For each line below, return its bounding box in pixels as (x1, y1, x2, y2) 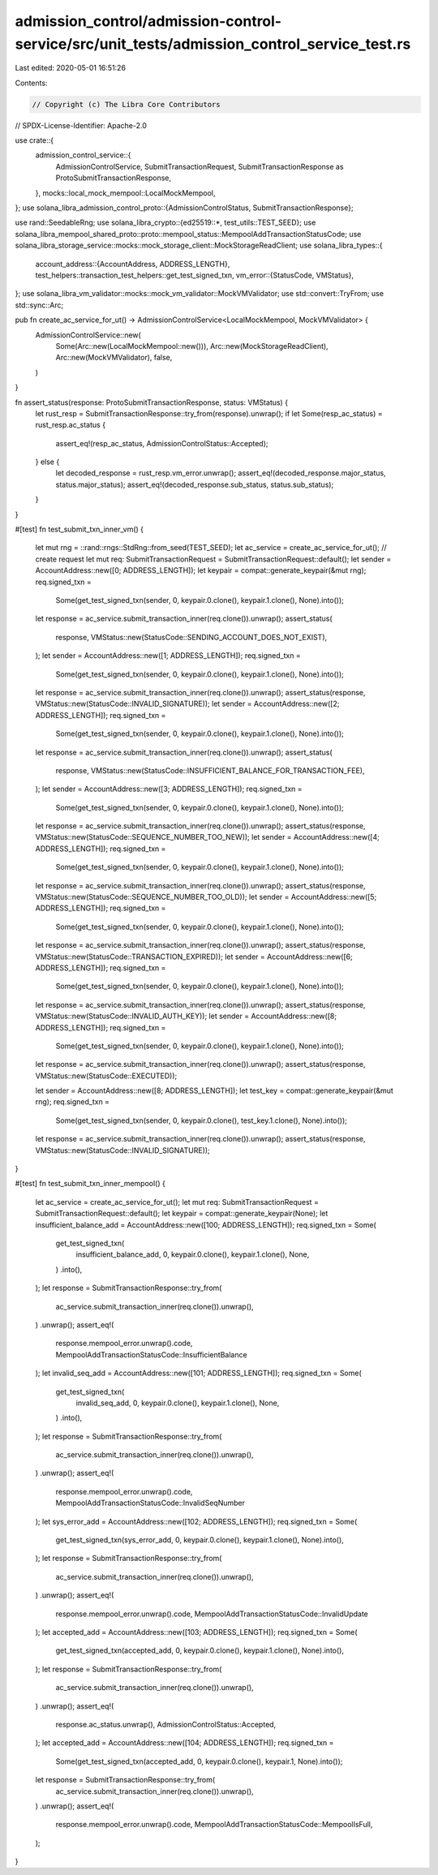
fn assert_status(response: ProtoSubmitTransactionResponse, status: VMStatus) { (15, 398, 288, 407)
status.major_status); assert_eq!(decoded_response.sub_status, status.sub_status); (55, 480, 334, 489)
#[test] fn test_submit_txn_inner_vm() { (15, 524, 144, 535)
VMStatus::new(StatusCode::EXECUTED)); (35, 1071, 178, 1081)
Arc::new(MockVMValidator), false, (55, 353, 173, 363)
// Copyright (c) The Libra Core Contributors (32, 100, 221, 109)
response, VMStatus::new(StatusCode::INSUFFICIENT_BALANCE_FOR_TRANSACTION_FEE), (55, 765, 365, 775)
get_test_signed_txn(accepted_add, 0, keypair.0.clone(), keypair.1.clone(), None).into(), (55, 1645, 345, 1655)
